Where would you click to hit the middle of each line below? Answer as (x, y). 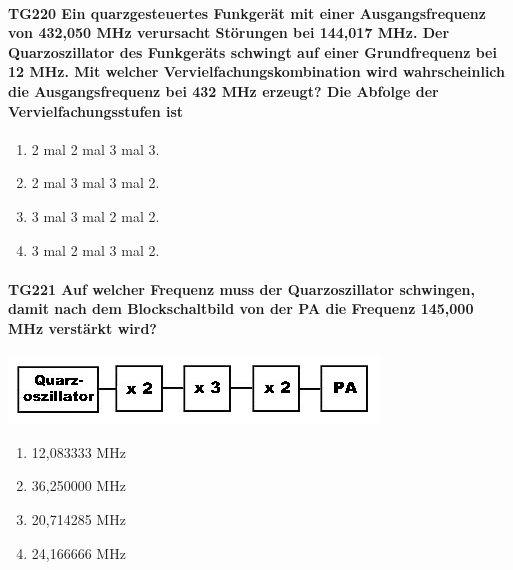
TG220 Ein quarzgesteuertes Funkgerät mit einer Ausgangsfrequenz (247, 12)
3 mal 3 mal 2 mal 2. (95, 215)
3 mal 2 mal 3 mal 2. (95, 249)
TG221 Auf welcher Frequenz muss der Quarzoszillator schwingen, (241, 288)
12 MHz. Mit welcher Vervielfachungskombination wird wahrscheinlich (256, 71)
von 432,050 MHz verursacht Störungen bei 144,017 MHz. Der (229, 32)
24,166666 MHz (78, 552)
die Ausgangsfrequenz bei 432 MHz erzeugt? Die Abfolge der (223, 90)
